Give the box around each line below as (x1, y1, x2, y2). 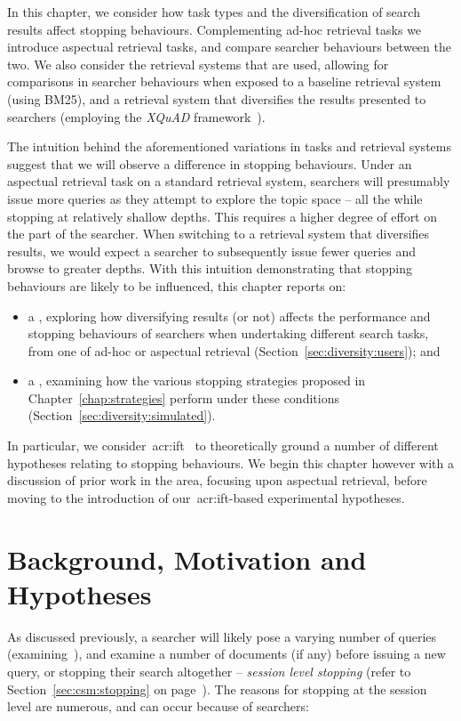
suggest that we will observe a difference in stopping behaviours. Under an (7, 154, 412, 173)
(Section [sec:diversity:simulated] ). (28, 406, 216, 425)
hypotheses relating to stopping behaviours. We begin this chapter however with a (7, 453, 455, 472)
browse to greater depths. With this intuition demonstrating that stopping (7, 259, 412, 278)
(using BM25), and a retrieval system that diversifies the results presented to (7, 89, 426, 108)
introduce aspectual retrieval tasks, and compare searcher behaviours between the (7, 37, 451, 56)
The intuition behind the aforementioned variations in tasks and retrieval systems (7, 137, 451, 156)
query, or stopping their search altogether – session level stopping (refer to (7, 661, 411, 680)
